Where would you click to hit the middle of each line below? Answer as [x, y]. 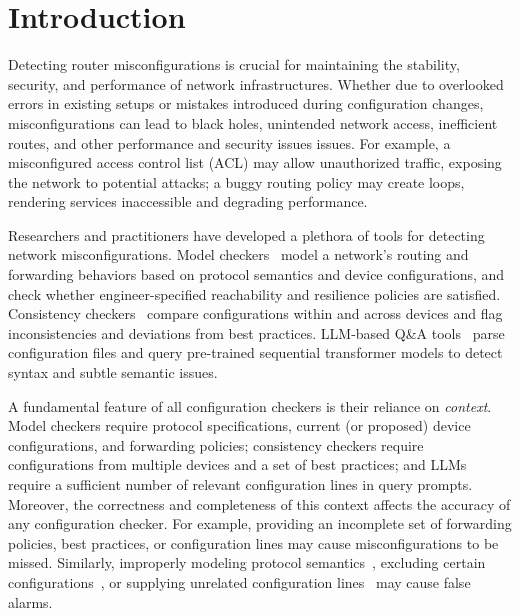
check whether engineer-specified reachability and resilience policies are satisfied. [254, 293]
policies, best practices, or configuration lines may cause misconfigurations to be [253, 542]
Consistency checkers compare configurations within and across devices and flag [255, 313]
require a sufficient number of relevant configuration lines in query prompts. [240, 484]
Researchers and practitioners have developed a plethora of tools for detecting [246, 234]
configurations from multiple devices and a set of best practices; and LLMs [237, 464]
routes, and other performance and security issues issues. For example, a [229, 142]
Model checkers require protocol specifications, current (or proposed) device [239, 425]
